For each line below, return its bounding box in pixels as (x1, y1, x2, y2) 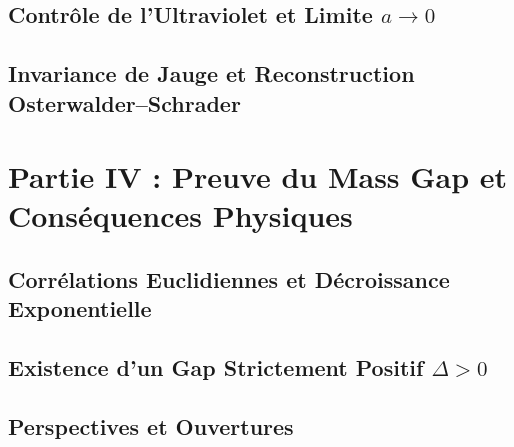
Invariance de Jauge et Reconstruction (8, 58, 415, 89)
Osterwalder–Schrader (8, 87, 241, 118)
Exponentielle (8, 293, 152, 324)
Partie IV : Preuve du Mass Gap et (8, 156, 508, 197)
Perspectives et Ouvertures (8, 410, 294, 441)
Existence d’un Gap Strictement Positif (8, 352, 424, 383)
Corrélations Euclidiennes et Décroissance (8, 263, 450, 294)
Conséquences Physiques (8, 195, 353, 236)
